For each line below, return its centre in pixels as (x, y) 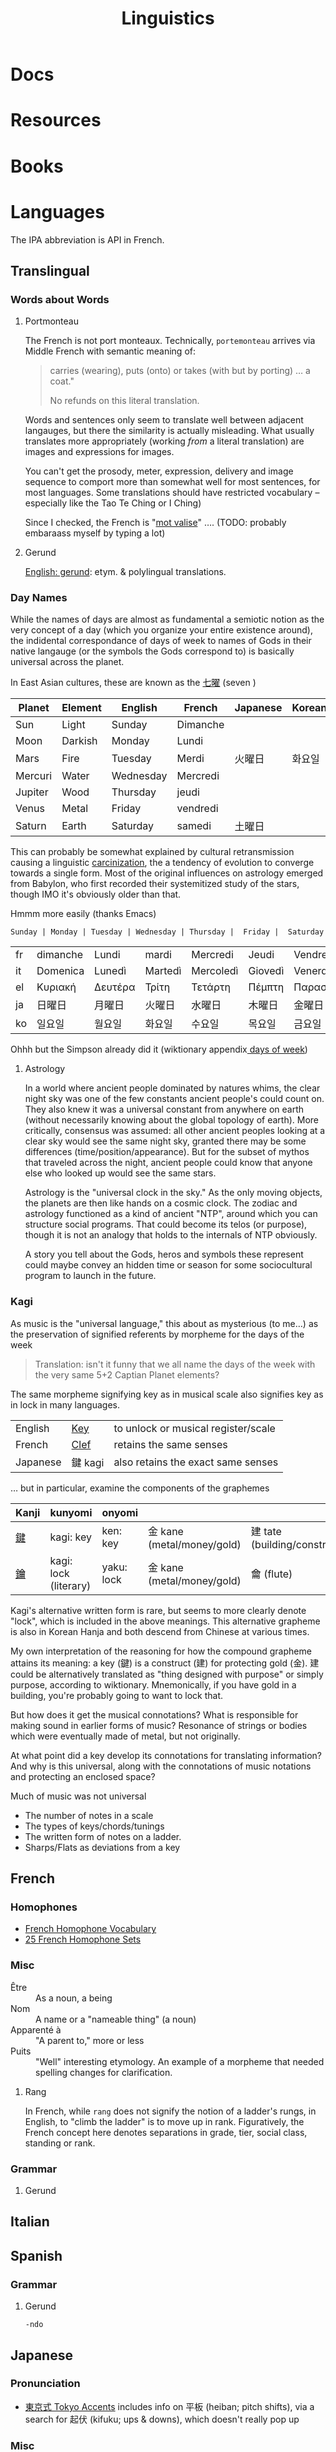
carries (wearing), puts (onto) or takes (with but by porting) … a (180, 371)
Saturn (31, 826)
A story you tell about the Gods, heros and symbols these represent (164, 1254)
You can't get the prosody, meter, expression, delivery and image (159, 471)
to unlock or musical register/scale (194, 1428)
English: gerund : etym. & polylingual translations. (125, 572)
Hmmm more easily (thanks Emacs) (83, 914)
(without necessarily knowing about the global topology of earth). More (172, 1120)
